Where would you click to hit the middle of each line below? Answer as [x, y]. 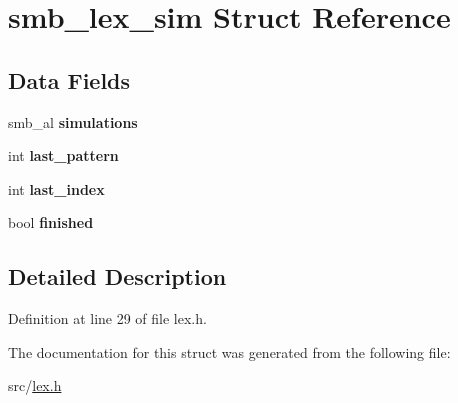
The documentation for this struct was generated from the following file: [229, 351]
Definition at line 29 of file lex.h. [107, 318]
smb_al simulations [73, 121]
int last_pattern [63, 155]
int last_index [56, 188]
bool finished [51, 222]
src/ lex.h [35, 385]
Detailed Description [117, 276]
